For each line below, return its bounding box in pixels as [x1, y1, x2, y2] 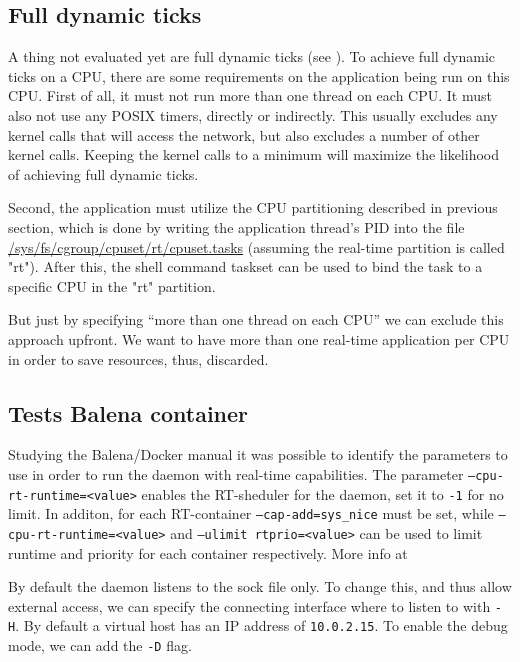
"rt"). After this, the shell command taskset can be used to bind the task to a [8, 256, 483, 277]
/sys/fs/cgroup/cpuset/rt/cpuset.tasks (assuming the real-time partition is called [8, 236, 505, 257]
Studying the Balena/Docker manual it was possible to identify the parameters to [8, 444, 508, 465]
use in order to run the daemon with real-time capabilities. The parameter [8, 463, 464, 484]
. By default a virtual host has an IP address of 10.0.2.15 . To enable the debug [15, 615, 508, 636]
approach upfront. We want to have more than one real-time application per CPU [8, 328, 510, 349]
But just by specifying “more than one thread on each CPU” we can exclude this [8, 309, 504, 330]
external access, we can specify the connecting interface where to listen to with [8, 595, 491, 616]
